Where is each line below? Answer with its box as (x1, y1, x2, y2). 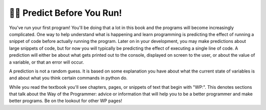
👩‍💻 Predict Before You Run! (9, 7, 122, 18)
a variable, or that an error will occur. (9, 59, 84, 65)
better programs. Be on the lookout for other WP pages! (9, 98, 123, 104)
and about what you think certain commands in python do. (9, 75, 128, 81)
